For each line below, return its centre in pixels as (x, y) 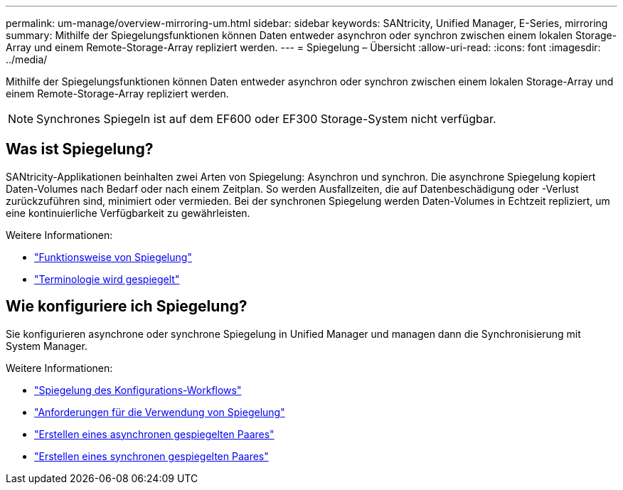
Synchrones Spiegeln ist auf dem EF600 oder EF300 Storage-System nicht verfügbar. (266, 119)
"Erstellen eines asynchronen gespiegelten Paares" (154, 434)
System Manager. (47, 346)
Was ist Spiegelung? (80, 149)
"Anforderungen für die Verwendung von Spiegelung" (160, 412)
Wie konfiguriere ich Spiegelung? (127, 307)
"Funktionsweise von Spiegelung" (113, 257)
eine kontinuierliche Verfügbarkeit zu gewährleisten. (128, 213)
